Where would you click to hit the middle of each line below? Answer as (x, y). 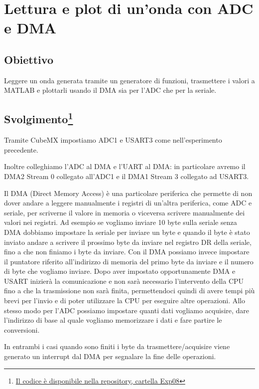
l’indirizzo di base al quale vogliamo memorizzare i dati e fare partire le (113, 320)
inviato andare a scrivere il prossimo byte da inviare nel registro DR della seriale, (128, 242)
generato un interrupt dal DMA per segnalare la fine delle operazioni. (110, 356)
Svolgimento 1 (39, 118)
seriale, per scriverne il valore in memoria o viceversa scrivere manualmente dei (125, 212)
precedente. (21, 149)
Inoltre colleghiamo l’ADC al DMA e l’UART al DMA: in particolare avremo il (125, 166)
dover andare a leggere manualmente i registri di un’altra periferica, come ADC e (128, 203)
